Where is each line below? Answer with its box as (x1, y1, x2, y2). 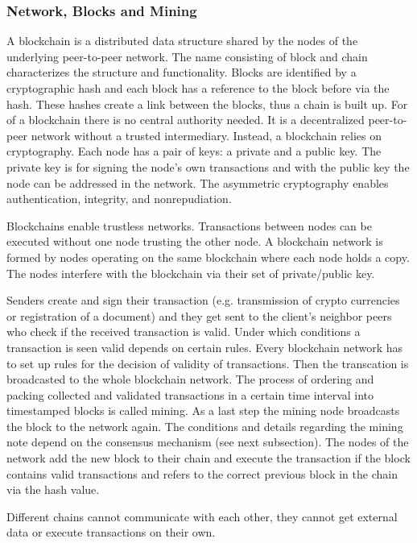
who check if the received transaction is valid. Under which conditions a (6, 323, 361, 340)
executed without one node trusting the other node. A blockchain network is (6, 233, 383, 250)
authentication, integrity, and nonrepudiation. (6, 190, 232, 207)
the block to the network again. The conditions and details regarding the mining (6, 417, 403, 434)
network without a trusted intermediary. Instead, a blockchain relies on (31, 126, 382, 143)
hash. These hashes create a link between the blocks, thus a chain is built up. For (6, 95, 408, 112)
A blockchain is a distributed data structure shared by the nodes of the (6, 32, 358, 49)
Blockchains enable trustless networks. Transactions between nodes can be (6, 217, 372, 234)
